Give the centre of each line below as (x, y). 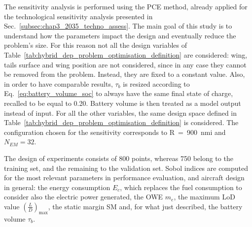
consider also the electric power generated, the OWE (84, 197)
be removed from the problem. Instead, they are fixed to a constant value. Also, (125, 74)
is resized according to (156, 83)
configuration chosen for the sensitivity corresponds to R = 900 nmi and (115, 132)
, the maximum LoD (204, 197)
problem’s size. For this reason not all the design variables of (96, 45)
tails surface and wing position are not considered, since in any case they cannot (125, 64)
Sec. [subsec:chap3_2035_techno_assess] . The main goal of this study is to (118, 26)
